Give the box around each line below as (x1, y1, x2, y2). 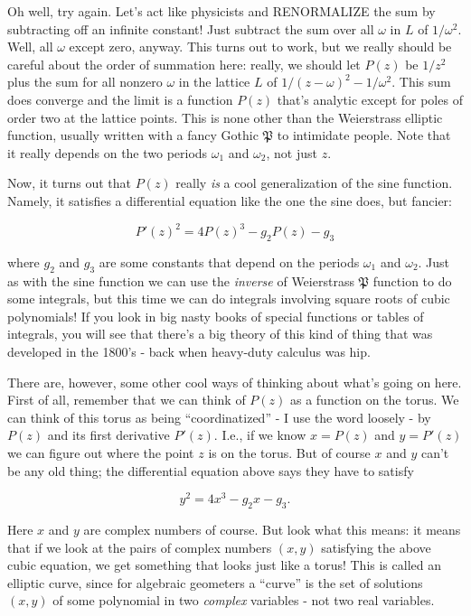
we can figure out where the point (7, 443, 194, 462)
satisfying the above (321, 537, 431, 556)
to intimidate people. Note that (277, 126, 451, 145)
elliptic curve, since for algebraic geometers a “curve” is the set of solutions (7, 573, 423, 592)
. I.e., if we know (213, 425, 306, 444)
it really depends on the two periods (7, 143, 208, 162)
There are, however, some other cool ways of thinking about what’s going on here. (7, 372, 462, 391)
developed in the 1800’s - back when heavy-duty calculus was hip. (7, 342, 371, 360)
